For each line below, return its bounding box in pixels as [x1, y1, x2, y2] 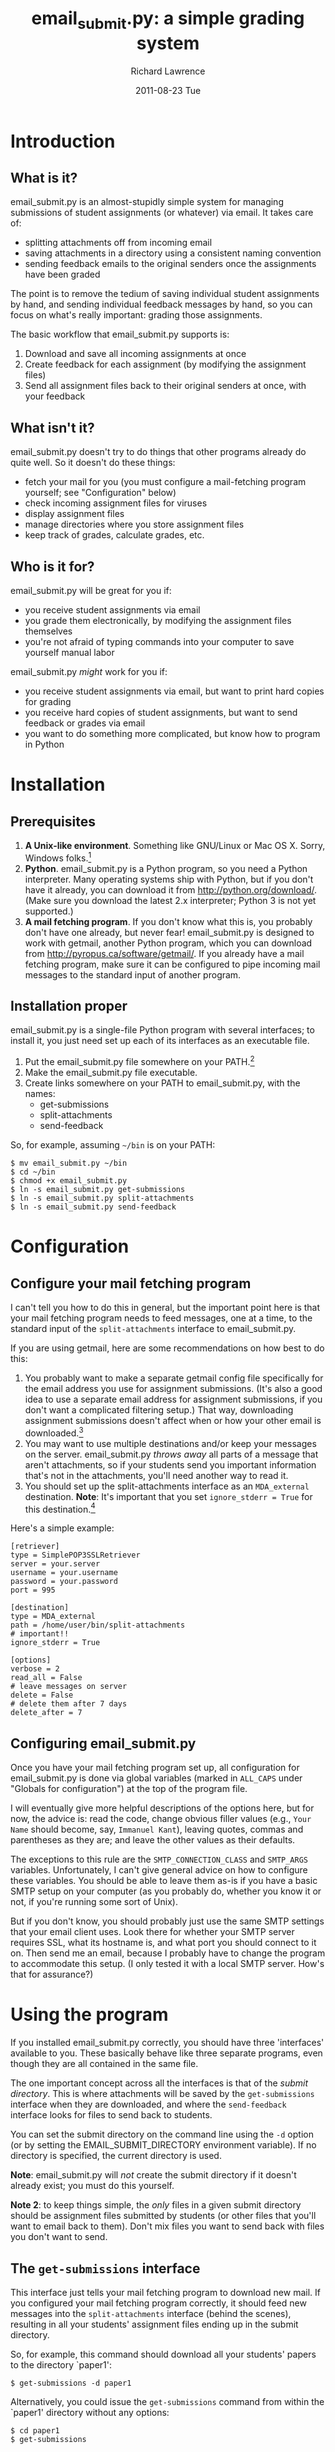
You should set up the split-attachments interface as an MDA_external [24, 1480, 310, 1492]
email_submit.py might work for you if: [10, 665, 168, 677]
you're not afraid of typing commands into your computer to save [24, 635, 295, 647]
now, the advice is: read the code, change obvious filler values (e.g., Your [10, 1813, 312, 1825]
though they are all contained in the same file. [10, 2058, 199, 2070]
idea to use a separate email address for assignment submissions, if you [24, 1393, 323, 1406]
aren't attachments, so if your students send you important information [24, 1458, 317, 1471]
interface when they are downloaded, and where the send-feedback [10, 2098, 287, 2111]
